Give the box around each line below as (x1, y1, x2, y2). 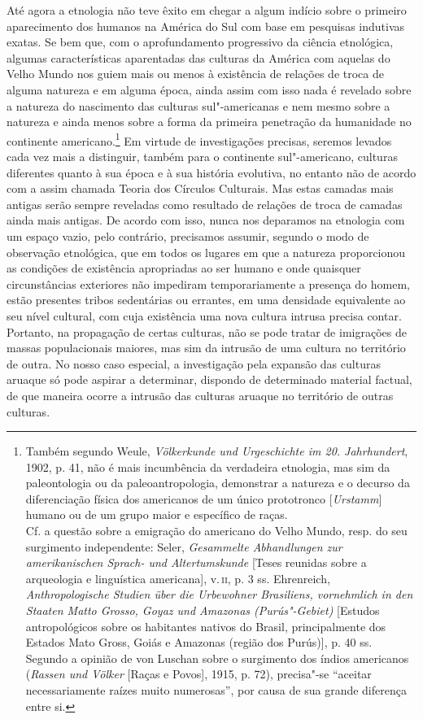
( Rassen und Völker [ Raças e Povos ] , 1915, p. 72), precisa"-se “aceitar (25, 665, 372, 682)
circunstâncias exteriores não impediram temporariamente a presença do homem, (7, 275, 410, 292)
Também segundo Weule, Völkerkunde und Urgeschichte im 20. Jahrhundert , (25, 442, 408, 460)
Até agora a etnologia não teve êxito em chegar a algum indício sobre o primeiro (7, 2, 407, 18)
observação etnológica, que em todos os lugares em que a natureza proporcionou (7, 243, 406, 260)
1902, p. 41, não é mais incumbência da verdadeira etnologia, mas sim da (25, 458, 390, 475)
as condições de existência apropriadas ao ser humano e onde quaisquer (7, 259, 361, 277)
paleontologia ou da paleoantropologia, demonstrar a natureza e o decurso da (25, 474, 410, 491)
